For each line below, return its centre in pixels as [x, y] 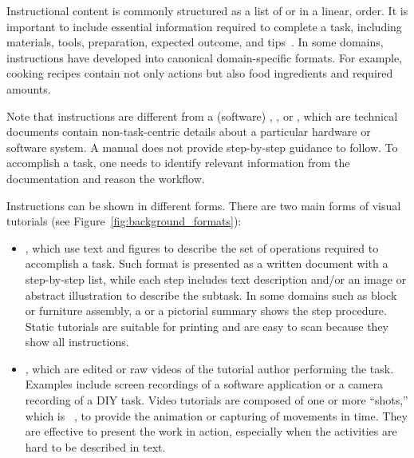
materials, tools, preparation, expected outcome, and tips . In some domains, [195, 42]
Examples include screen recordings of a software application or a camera [204, 384]
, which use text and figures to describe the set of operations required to [202, 247]
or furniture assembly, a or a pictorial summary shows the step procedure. [206, 311]
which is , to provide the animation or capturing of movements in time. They [216, 415]
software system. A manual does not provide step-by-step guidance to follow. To [202, 147]
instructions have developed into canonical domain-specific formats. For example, [205, 57]
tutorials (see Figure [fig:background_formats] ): [124, 221]
